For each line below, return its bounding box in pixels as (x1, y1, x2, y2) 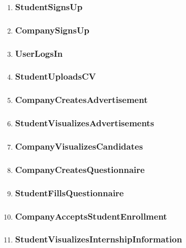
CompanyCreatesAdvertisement (15, 93, 148, 106)
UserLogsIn (15, 47, 63, 59)
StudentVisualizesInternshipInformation (15, 233, 182, 245)
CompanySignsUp (15, 23, 89, 36)
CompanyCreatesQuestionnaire (15, 163, 145, 175)
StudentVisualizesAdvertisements (15, 117, 154, 129)
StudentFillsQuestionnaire (15, 186, 124, 199)
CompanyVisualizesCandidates (15, 139, 143, 152)
